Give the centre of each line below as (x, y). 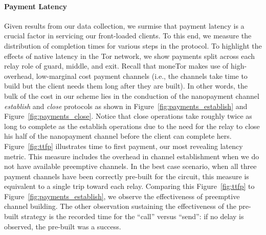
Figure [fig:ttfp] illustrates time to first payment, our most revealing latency (124, 146)
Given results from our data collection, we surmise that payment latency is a (124, 25)
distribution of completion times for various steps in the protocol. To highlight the (133, 45)
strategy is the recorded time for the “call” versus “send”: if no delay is (132, 216)
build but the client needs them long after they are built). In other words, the (126, 86)
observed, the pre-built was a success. (63, 226)
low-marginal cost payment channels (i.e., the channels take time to (142, 76)
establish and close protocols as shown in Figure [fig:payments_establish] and (126, 106)
